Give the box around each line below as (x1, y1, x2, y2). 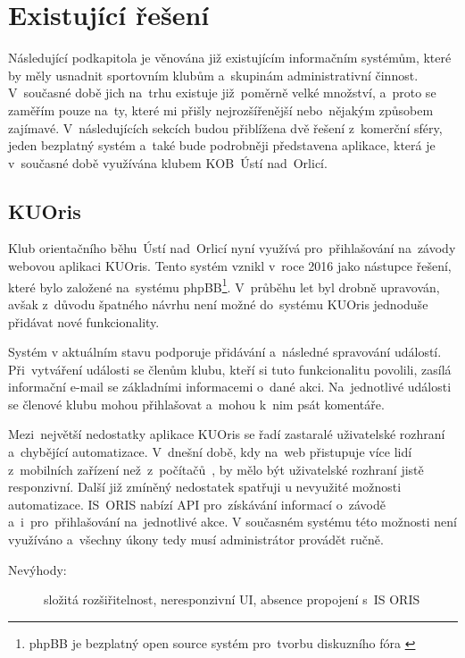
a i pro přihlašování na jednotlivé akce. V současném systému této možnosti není (8, 512, 457, 531)
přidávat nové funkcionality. (8, 312, 160, 331)
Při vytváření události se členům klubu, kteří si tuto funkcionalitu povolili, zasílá (8, 359, 452, 378)
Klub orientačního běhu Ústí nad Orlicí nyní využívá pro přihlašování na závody (8, 239, 456, 257)
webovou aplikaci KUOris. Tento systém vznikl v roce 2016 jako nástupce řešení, (8, 257, 452, 275)
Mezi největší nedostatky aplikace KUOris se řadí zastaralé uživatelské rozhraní (8, 425, 445, 443)
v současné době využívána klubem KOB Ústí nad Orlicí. (8, 153, 328, 172)
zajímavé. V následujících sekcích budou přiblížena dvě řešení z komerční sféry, (8, 118, 443, 137)
